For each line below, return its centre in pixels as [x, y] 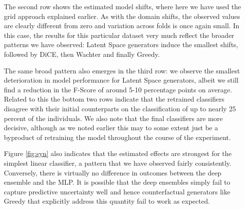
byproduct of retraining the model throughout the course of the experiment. [117, 137]
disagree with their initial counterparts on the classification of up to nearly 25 [120, 108]
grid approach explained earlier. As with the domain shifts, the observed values [122, 16]
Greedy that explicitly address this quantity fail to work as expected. [107, 201]
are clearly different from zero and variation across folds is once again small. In [122, 26]
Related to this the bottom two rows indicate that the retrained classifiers [114, 99]
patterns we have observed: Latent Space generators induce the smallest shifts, [121, 44]
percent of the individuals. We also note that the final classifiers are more [113, 118]
